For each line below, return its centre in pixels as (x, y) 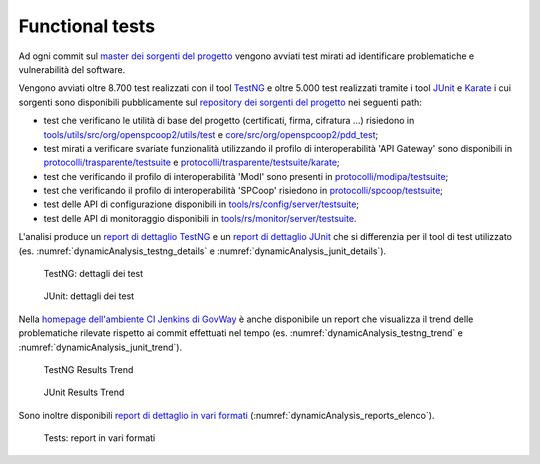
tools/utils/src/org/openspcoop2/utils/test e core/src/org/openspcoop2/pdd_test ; (211, 134)
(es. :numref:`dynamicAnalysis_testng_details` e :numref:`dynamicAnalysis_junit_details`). (202, 251)
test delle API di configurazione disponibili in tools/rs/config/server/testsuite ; (201, 204)
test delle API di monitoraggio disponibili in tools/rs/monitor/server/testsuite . (200, 218)
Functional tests (86, 26)
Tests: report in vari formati (99, 438)
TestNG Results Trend (88, 369)
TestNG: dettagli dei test (93, 274)
